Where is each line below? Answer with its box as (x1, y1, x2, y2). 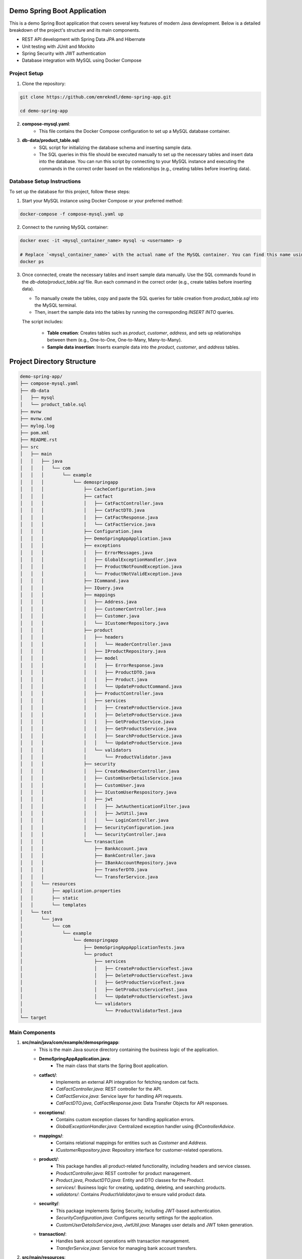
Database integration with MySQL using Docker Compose (22, 57, 142, 63)
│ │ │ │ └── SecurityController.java (20, 831, 166, 837)
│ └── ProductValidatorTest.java (20, 1008, 182, 1014)
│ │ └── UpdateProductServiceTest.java (20, 994, 193, 1000)
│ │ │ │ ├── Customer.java (20, 613, 139, 619)
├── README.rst (20, 437, 57, 443)
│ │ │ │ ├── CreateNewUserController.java (20, 768, 180, 774)
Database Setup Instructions (9, 178, 81, 185)
